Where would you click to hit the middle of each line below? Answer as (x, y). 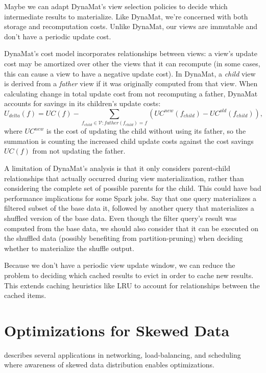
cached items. (25, 295)
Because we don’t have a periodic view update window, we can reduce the (120, 265)
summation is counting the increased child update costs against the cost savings (129, 141)
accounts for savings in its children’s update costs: (82, 103)
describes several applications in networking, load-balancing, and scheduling (123, 354)
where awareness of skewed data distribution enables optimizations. (110, 365)
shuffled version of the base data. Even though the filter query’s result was (120, 218)
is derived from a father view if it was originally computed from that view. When (131, 83)
